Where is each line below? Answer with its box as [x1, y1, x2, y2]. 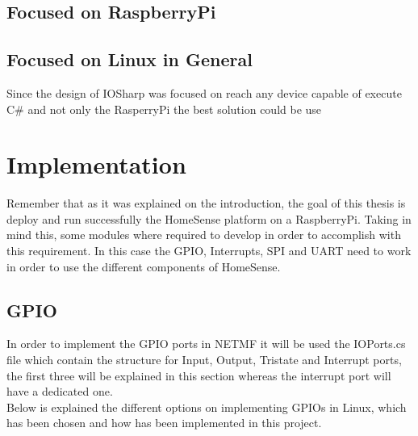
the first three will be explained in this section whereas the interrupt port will [6, 367, 391, 384]
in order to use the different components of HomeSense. [6, 258, 281, 275]
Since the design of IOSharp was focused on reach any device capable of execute [6, 84, 402, 101]
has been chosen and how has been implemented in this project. [6, 414, 322, 431]
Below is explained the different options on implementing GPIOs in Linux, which [6, 398, 407, 415]
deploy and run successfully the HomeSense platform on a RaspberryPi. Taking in [6, 210, 412, 227]
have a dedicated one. [6, 383, 113, 400]
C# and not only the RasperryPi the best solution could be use [6, 100, 322, 117]
